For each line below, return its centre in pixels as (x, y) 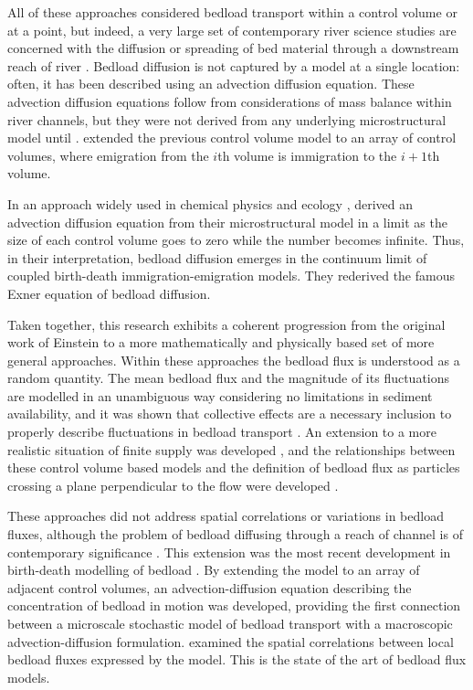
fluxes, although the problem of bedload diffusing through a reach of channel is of (235, 534)
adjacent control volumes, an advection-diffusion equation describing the (210, 587)
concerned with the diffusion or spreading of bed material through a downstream (233, 48)
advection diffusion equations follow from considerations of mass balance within (230, 101)
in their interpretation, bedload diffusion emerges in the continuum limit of (217, 257)
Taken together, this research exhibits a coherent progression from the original (226, 324)
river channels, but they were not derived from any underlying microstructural (227, 119)
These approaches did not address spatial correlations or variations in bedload (226, 516)
